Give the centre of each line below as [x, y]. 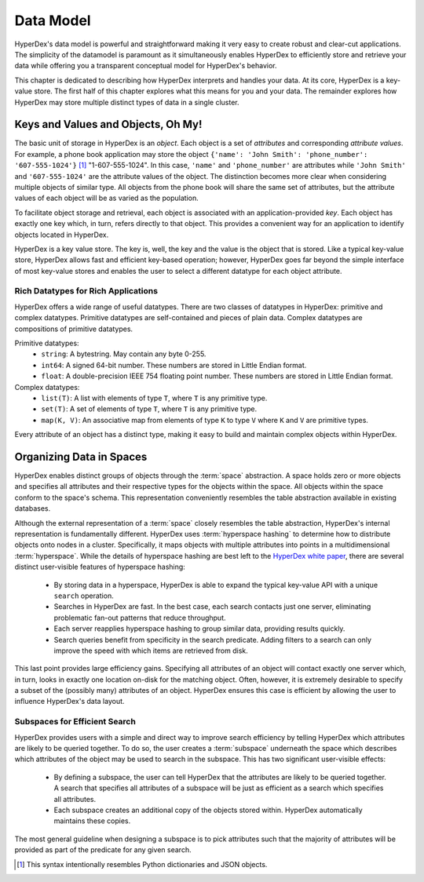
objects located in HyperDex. [62, 235]
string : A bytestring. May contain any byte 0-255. [124, 354]
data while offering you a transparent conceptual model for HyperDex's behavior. [146, 66]
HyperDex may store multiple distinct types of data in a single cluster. [127, 102]
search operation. [84, 596]
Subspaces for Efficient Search [75, 722]
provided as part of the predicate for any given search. [103, 850]
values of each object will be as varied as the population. [107, 198]
